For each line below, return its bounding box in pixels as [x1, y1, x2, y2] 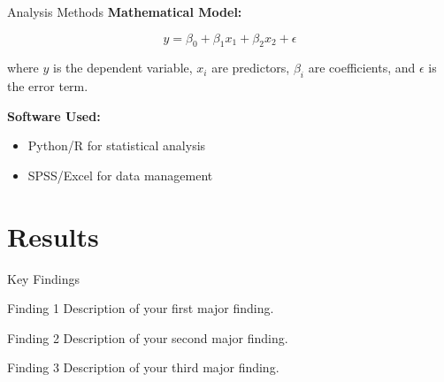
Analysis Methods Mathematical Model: [7, 3, 242, 20]
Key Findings [7, 269, 80, 287]
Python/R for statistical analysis [27, 136, 206, 155]
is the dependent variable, [53, 58, 193, 77]
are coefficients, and [308, 58, 416, 77]
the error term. [7, 77, 88, 95]
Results [7, 218, 99, 254]
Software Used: [7, 106, 101, 125]
